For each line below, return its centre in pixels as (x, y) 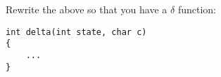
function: (197, 9)
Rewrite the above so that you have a (87, 9)
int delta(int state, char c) (76, 32)
